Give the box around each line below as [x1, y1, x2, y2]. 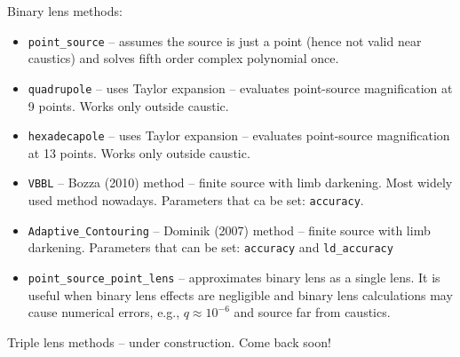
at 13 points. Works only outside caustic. [28, 143, 250, 162]
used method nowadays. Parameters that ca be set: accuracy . [28, 191, 364, 209]
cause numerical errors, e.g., [28, 303, 180, 321]
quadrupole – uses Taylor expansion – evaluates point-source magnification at [28, 78, 453, 97]
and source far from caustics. [234, 303, 391, 321]
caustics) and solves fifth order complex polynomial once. [28, 49, 339, 67]
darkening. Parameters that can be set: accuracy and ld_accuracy [28, 238, 393, 257]
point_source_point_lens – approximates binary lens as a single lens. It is [28, 267, 440, 286]
